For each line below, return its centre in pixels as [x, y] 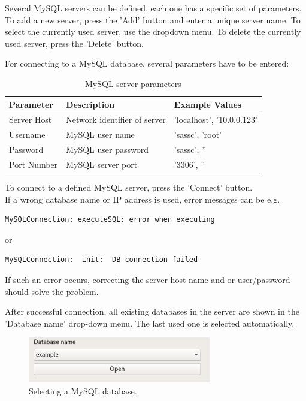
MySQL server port [102, 164]
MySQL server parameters [133, 83]
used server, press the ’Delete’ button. [74, 43]
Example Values [208, 104]
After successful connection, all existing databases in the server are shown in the [152, 311]
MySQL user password [107, 150]
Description [90, 104]
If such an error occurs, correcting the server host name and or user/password [148, 279]
